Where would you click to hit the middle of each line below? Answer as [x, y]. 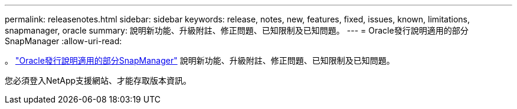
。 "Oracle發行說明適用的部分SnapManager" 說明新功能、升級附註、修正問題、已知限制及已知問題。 [200, 60]
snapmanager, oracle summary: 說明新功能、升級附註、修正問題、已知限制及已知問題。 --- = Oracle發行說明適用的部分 [237, 30]
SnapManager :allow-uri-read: [63, 41]
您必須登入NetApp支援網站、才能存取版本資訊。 [98, 80]
